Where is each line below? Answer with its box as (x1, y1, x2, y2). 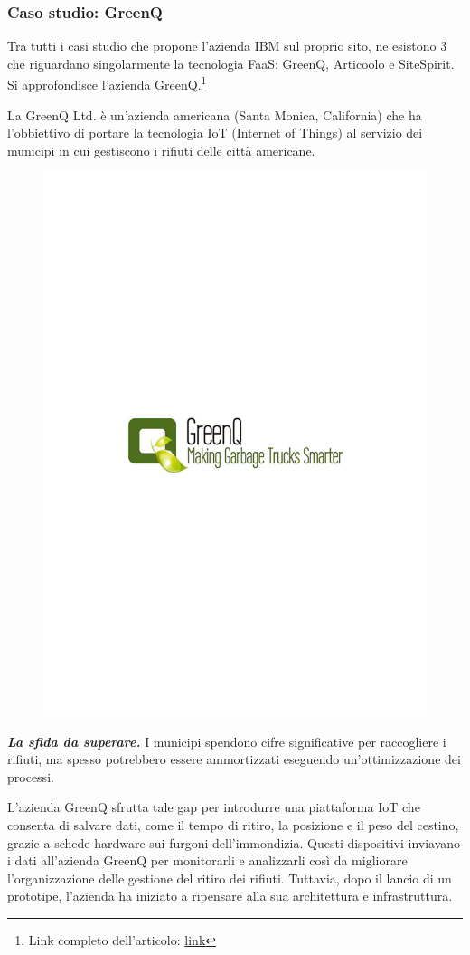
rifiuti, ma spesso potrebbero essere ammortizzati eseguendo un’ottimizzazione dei (7, 750, 461, 769)
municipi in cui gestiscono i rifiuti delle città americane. (7, 140, 315, 159)
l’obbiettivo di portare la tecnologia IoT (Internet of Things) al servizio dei (7, 123, 423, 142)
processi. (7, 767, 54, 786)
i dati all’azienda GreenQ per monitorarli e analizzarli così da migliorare (7, 851, 408, 870)
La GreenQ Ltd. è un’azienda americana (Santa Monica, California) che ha (7, 105, 422, 124)
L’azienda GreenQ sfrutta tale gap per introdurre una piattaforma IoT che (7, 797, 420, 817)
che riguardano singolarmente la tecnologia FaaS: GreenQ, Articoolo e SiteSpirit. (7, 53, 455, 72)
